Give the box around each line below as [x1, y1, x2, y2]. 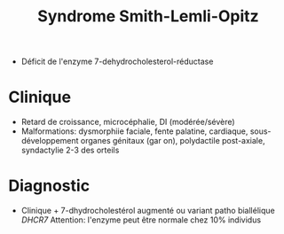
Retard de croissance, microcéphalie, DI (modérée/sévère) [20, 117, 236, 128]
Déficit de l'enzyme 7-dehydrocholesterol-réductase [20, 56, 214, 67]
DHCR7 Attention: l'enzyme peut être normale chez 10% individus [20, 214, 262, 225]
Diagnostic [8, 175, 91, 196]
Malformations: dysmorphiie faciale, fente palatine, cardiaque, [20, 126, 248, 136]
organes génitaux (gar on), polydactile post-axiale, [80, 136, 265, 146]
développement [20, 136, 79, 146]
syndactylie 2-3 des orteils [20, 144, 120, 156]
